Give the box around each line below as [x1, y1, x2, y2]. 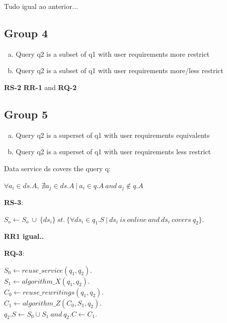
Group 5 [4, 106, 48, 121]
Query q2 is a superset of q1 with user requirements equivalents [15, 129, 210, 140]
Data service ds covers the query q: [4, 163, 111, 173]
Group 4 [4, 25, 48, 40]
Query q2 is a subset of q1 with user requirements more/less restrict [15, 65, 224, 76]
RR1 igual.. [4, 231, 44, 241]
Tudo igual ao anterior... [4, 1, 78, 11]
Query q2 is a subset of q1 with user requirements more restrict [15, 48, 210, 59]
